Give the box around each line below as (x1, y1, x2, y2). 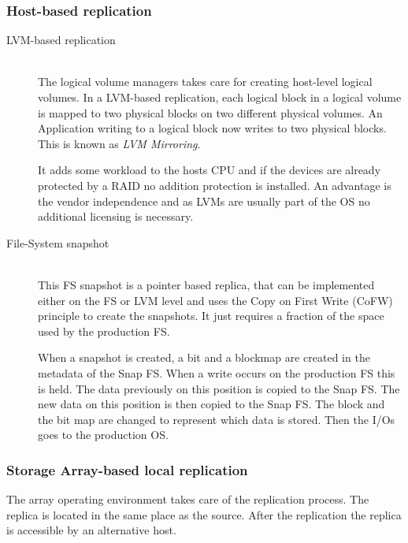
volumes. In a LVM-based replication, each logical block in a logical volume (38, 89, 402, 105)
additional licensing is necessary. (38, 208, 194, 225)
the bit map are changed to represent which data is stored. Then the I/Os (38, 411, 395, 427)
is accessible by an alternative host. (6, 522, 176, 538)
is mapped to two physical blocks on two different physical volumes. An (38, 104, 383, 121)
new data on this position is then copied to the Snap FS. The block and (38, 396, 385, 412)
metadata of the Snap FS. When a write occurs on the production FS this (38, 364, 395, 381)
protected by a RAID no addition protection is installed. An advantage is (38, 177, 391, 193)
